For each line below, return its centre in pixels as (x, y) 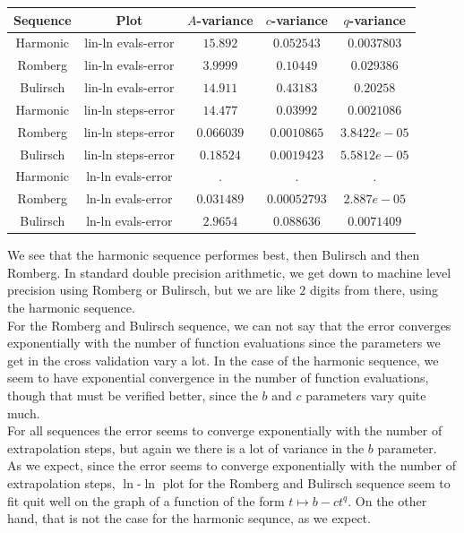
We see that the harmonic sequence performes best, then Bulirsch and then (214, 255)
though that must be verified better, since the (133, 395)
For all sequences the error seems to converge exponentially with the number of (225, 430)
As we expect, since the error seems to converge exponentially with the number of (232, 465)
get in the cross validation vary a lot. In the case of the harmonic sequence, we (223, 360)
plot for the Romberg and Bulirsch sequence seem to (306, 482)
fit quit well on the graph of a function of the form (146, 500)
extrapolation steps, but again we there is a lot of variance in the (186, 447)
